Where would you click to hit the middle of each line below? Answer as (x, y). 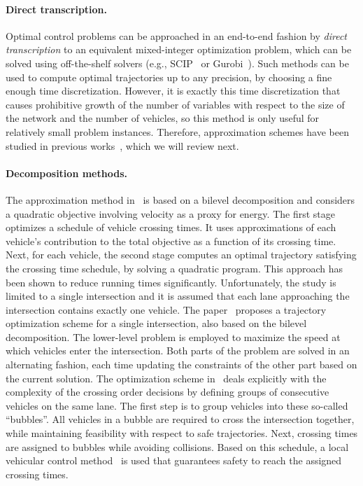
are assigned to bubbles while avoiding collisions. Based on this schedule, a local (177, 446)
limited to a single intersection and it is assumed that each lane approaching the (178, 296)
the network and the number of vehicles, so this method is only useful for (163, 118)
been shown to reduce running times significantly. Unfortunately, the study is (171, 282)
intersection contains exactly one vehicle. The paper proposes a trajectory (166, 309)
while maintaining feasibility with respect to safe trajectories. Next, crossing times (182, 433)
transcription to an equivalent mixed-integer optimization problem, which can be (179, 49)
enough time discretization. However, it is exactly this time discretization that (173, 91)
